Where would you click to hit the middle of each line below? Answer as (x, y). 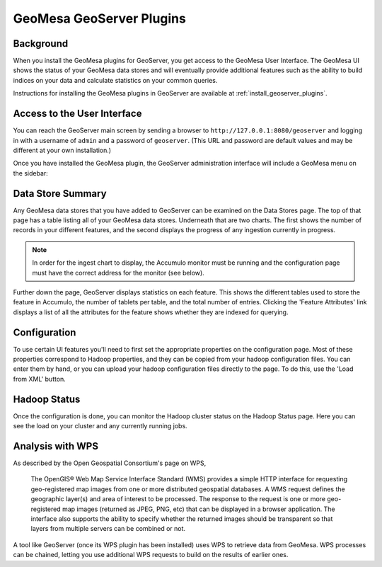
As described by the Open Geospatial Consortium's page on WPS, (110, 463)
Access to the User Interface (77, 114)
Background (41, 44)
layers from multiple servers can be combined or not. (108, 529)
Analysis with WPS (56, 446)
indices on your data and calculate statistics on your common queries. (115, 80)
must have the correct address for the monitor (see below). (118, 273)
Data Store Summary (60, 194)
